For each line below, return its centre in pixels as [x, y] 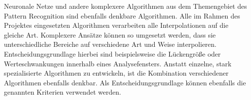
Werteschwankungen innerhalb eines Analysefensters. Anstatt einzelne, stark [118, 63]
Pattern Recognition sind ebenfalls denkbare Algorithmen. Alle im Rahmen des [122, 15]
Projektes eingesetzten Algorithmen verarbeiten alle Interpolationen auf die [116, 25]
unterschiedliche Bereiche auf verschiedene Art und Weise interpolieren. [110, 44]
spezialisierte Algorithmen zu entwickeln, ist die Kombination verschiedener [116, 73]
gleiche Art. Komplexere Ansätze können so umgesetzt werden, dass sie [110, 34]
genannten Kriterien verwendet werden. [63, 92]
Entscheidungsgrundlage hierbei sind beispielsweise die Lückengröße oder [112, 53]
